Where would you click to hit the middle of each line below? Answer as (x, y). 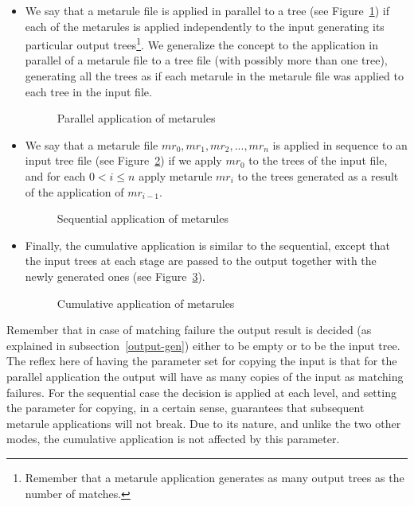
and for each (55, 176)
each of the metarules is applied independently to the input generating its (205, 26)
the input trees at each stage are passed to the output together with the (201, 261)
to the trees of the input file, (318, 160)
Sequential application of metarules (143, 218)
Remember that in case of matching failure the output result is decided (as (189, 330)
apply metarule (176, 176)
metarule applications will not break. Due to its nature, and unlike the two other (204, 423)
